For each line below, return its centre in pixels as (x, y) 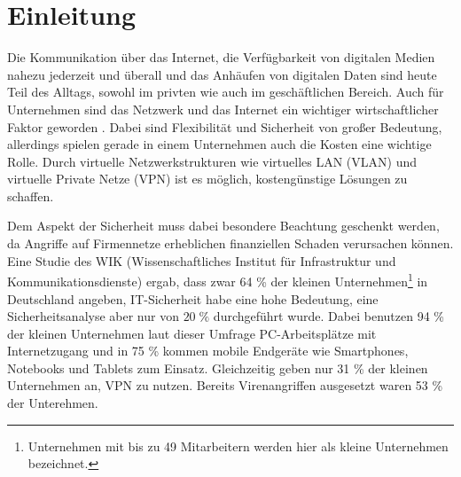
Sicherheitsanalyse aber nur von (93, 316)
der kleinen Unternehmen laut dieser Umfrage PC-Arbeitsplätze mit (192, 333)
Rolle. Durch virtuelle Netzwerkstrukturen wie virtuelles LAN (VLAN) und (212, 161)
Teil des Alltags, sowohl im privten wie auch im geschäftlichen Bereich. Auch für (226, 92)
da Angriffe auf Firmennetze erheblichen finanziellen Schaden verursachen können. (230, 243)
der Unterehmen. (53, 403)
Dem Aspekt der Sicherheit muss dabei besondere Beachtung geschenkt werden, (223, 226)
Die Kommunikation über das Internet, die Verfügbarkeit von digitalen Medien (221, 57)
